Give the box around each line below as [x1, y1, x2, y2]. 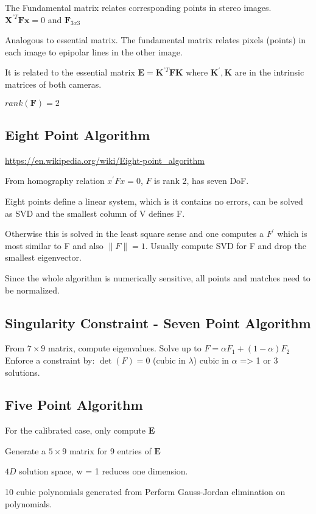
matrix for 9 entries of [69, 444, 152, 457]
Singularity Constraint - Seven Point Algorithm [5, 313, 311, 332]
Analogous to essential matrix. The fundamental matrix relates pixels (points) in [5, 33, 306, 46]
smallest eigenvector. [5, 251, 82, 264]
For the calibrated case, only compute [5, 424, 146, 437]
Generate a [5, 444, 46, 457]
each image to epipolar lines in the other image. [5, 45, 183, 58]
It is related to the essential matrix [5, 66, 135, 79]
